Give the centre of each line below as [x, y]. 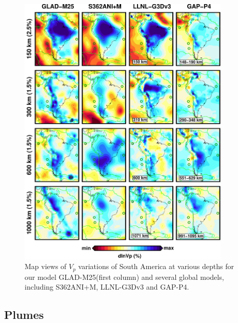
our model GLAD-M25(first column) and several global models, [124, 277]
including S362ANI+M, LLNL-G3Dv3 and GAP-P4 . [107, 287]
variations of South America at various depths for [156, 266]
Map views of [46, 266]
